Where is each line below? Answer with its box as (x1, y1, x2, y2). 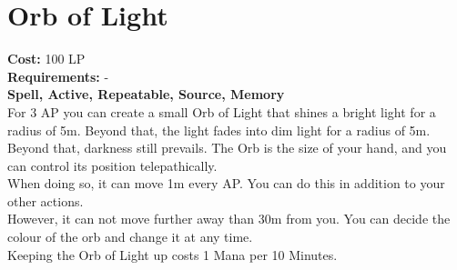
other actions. (7, 191, 84, 210)
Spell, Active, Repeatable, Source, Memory (7, 85, 285, 104)
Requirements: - (7, 66, 109, 85)
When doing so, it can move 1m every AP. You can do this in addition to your (7, 174, 445, 193)
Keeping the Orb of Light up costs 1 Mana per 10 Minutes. (7, 245, 338, 264)
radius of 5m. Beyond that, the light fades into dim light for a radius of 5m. (7, 120, 431, 139)
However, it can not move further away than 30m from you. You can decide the (7, 209, 451, 228)
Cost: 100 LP (7, 49, 86, 68)
